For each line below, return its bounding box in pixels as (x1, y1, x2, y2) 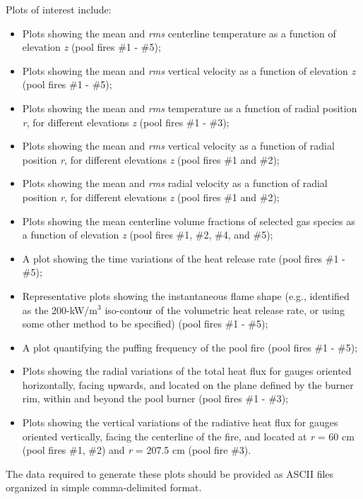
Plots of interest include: (6, 2, 112, 16)
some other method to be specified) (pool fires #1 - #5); (22, 316, 268, 331)
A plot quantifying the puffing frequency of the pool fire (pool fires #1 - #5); (22, 339, 358, 354)
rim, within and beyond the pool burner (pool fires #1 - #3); (22, 391, 289, 406)
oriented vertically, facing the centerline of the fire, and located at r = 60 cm (22, 428, 355, 443)
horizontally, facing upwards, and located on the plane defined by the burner (22, 377, 354, 392)
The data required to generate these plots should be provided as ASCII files (6, 466, 334, 481)
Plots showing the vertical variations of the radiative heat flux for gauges (22, 415, 338, 430)
